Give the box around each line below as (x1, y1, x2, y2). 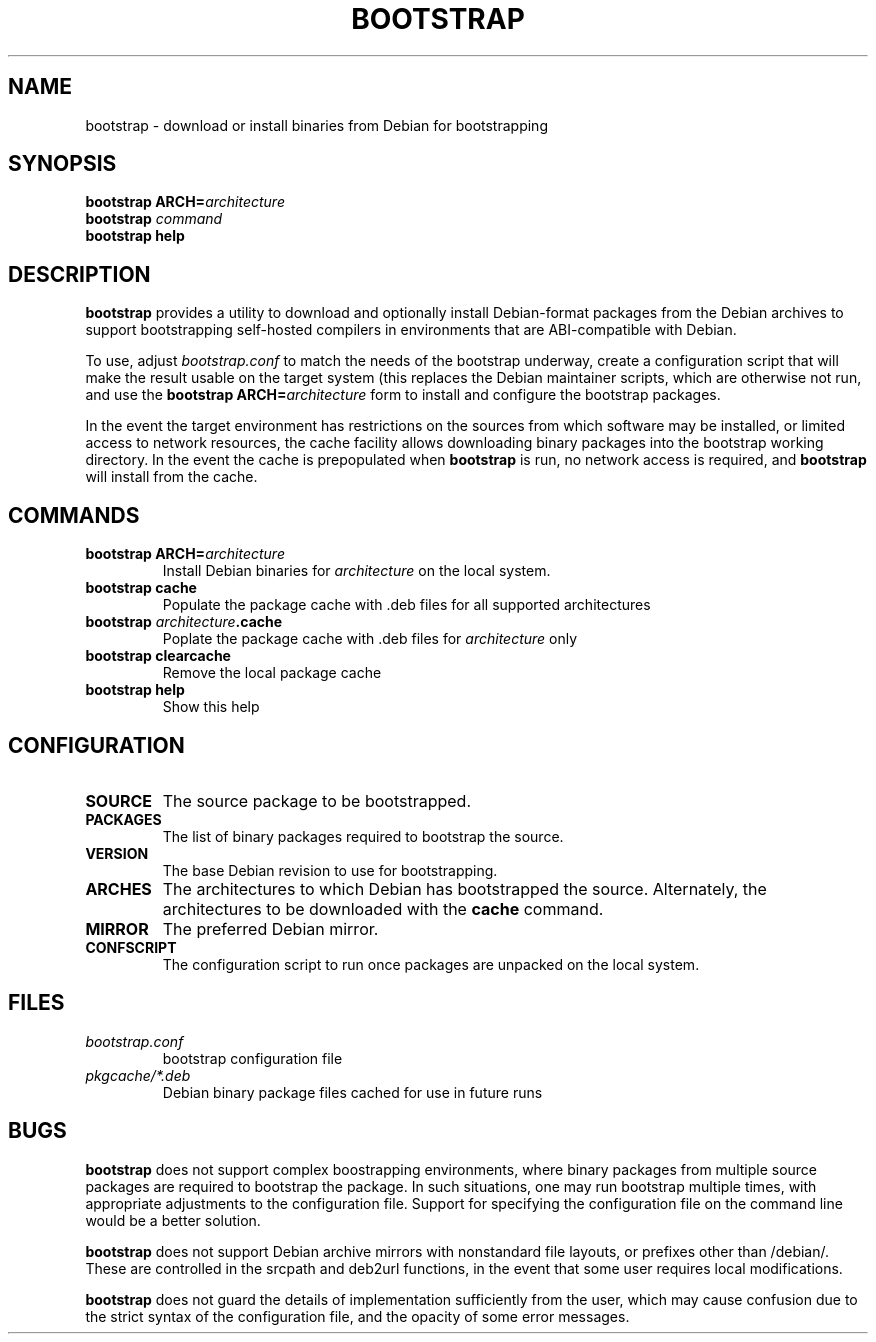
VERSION (85, 844, 149, 862)
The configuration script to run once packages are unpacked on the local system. (162, 955, 700, 973)
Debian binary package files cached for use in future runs (162, 1083, 543, 1101)
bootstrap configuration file (162, 1049, 343, 1067)
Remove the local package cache (162, 664, 382, 682)
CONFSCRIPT (85, 938, 177, 956)
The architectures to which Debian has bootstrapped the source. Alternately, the (162, 878, 767, 899)
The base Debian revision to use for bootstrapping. (162, 861, 498, 879)
